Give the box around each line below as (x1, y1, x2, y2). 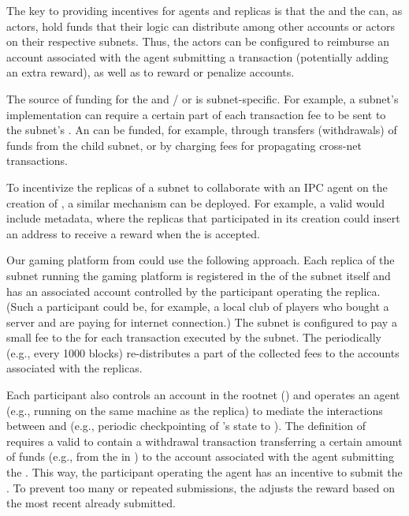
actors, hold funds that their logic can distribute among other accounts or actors (6, 17, 395, 34)
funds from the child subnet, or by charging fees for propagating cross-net (6, 136, 362, 153)
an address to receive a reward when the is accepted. (6, 225, 260, 241)
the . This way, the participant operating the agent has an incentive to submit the (6, 464, 403, 480)
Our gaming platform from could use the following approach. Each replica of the (6, 252, 395, 268)
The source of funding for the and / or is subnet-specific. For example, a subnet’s (6, 90, 399, 107)
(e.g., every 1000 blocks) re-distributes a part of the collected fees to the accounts (6, 344, 400, 361)
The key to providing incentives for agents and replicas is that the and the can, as (6, 2, 403, 18)
